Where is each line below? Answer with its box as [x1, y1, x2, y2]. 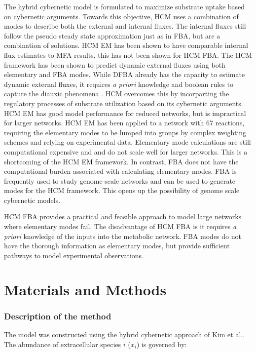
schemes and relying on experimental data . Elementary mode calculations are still [4, 137, 251, 147]
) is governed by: [136, 339, 187, 349]
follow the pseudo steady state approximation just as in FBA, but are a [4, 30, 220, 40]
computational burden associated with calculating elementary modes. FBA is [4, 166, 237, 176]
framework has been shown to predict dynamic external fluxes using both [4, 59, 225, 70]
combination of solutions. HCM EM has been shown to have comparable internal [4, 40, 248, 50]
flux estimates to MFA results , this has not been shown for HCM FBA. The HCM [4, 49, 252, 60]
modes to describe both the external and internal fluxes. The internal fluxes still [4, 21, 246, 31]
